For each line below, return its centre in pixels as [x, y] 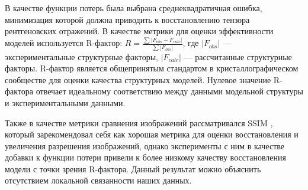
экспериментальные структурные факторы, [81, 56]
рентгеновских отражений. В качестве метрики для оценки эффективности [139, 31]
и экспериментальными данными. [65, 102]
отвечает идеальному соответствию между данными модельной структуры [169, 91]
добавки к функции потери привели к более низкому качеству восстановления [145, 157]
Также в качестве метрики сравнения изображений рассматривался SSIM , [139, 122]
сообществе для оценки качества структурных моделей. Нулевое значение [138, 79]
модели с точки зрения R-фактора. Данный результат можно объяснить [133, 168]
